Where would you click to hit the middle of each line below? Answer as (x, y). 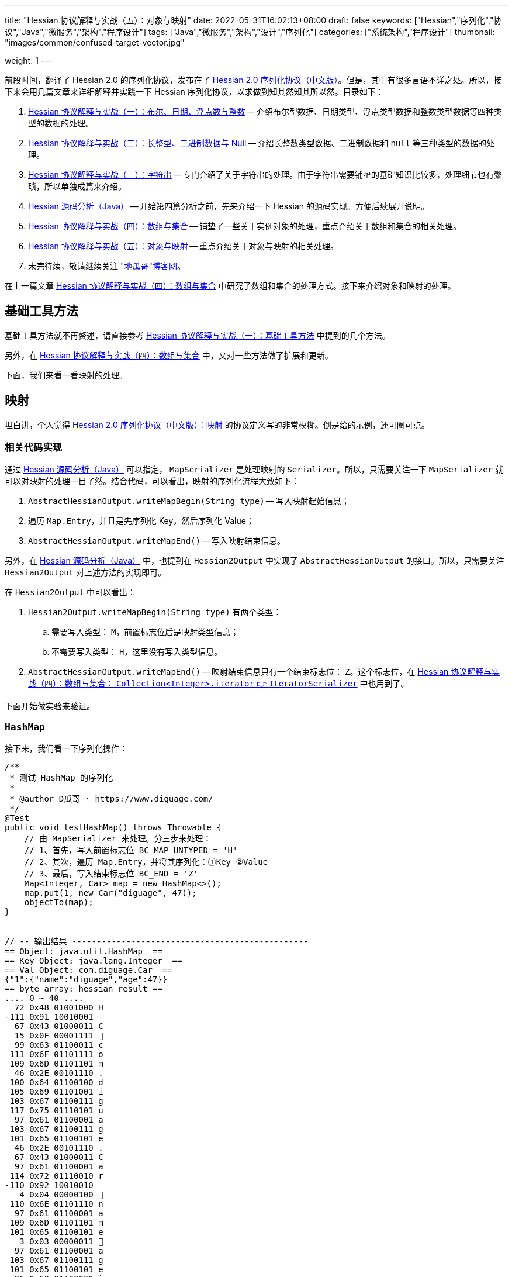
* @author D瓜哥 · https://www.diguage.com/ (111, 799)
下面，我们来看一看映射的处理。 (66, 375)
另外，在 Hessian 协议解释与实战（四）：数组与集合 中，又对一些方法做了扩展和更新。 (169, 355)
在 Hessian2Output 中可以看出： (70, 592)
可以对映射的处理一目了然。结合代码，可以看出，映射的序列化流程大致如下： (152, 481)
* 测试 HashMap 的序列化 (61, 778)
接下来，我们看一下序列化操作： (66, 748)
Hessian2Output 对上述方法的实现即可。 (85, 572)
